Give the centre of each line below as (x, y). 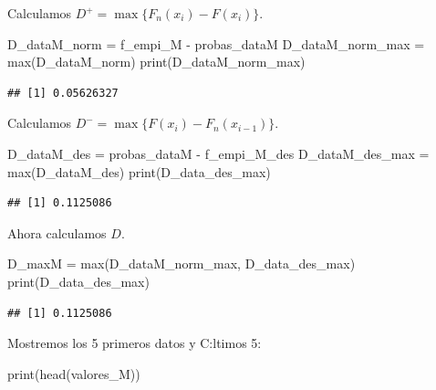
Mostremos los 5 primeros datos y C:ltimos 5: (135, 343)
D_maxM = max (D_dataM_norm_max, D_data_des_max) (182, 264)
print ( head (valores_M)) (74, 373)
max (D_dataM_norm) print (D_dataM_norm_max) (156, 62)
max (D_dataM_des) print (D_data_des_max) (139, 171)
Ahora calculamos (57, 232)
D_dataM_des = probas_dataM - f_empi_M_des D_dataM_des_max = (218, 153)
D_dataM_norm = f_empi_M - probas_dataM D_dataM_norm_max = (216, 43)
